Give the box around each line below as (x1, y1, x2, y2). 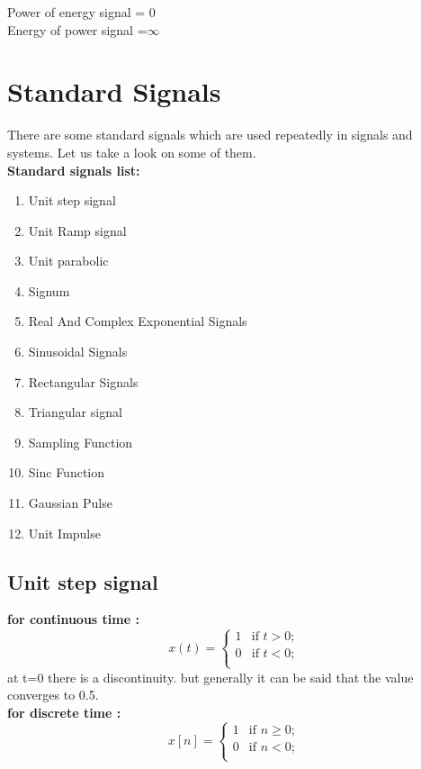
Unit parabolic (28, 251, 109, 270)
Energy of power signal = (7, 20, 148, 39)
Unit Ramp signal (28, 221, 127, 240)
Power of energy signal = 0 (7, 3, 156, 21)
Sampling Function (28, 432, 133, 451)
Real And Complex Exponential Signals (28, 312, 247, 330)
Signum (28, 281, 70, 300)
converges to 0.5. (7, 685, 99, 704)
